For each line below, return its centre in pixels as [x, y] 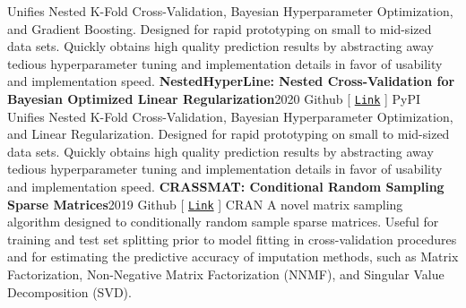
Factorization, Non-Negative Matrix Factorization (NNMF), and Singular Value [226, 274]
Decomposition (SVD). [69, 291]
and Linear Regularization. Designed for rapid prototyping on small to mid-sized [229, 134]
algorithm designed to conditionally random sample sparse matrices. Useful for [223, 222]
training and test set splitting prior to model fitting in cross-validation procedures [232, 239]
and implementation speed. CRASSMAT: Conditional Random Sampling [226, 186]
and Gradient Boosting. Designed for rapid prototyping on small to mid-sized [220, 28]
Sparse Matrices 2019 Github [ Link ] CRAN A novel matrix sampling [205, 204]
